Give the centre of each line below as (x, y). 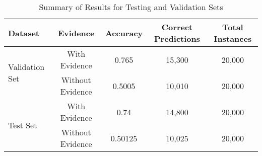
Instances (233, 38)
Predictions (177, 38)
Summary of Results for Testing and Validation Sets (131, 7)
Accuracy (124, 33)
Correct (177, 27)
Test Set (23, 125)
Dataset (24, 33)
